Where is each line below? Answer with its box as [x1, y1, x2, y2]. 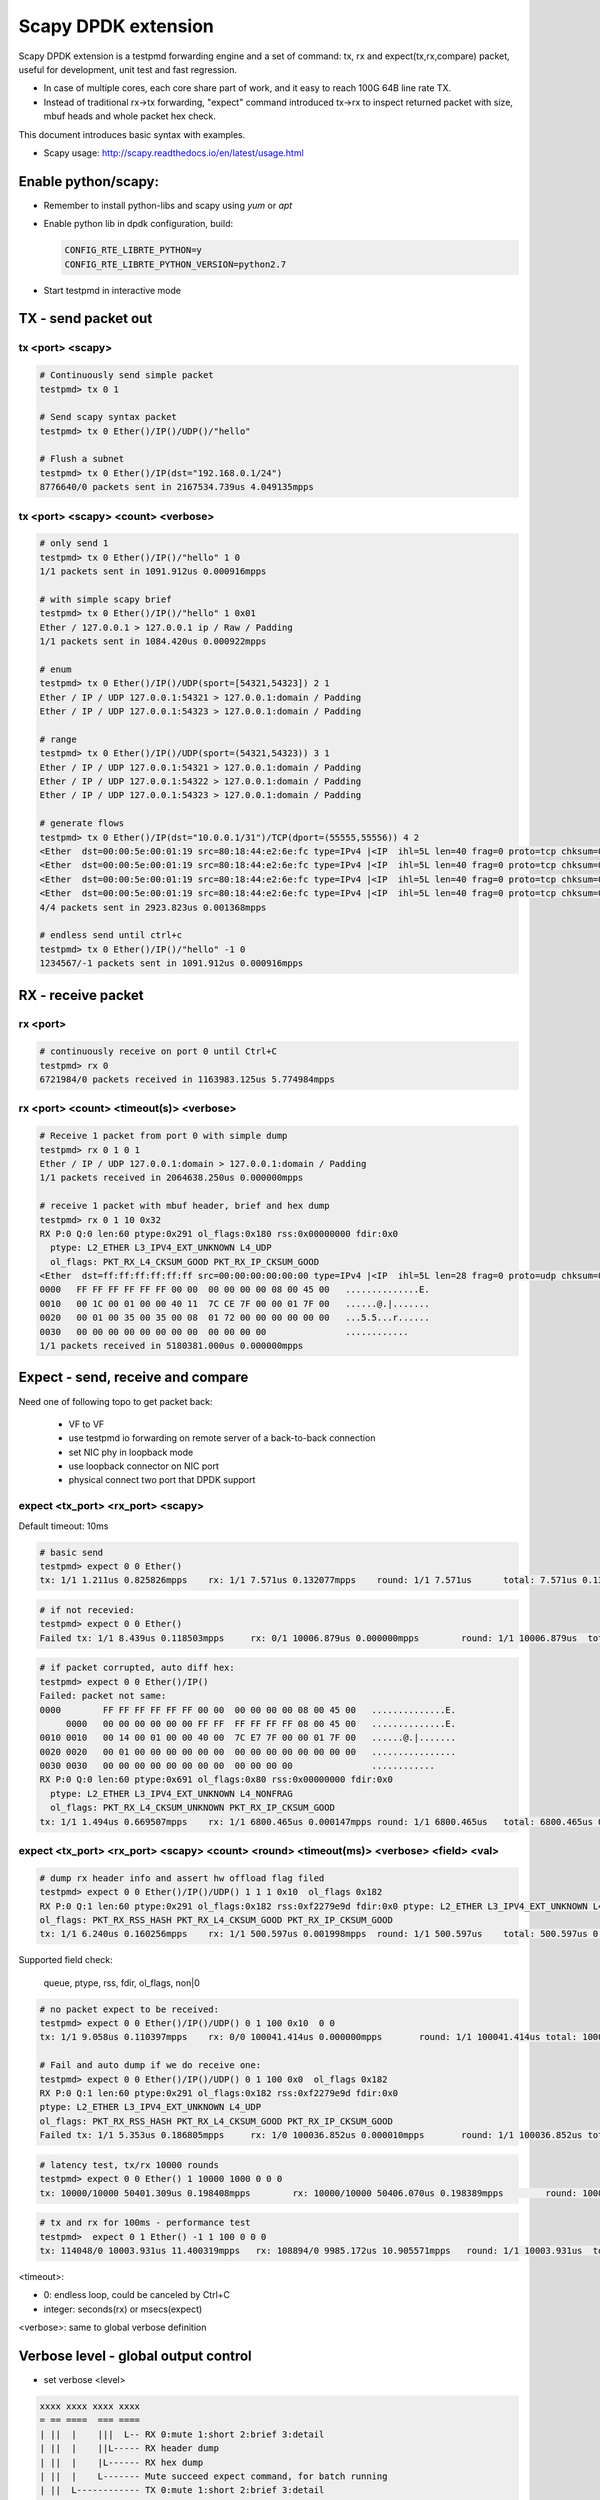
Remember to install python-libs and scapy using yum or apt [43, 199, 293, 211]
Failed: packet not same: [39, 1690, 167, 1702]
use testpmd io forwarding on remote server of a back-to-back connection [68, 1432, 376, 1444]
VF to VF [68, 1418, 105, 1430]
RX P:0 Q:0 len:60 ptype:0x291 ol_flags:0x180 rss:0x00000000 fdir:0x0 [39, 1228, 399, 1239]
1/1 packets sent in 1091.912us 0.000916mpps [39, 566, 267, 577]
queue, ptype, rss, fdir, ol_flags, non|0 [43, 1976, 200, 1989]
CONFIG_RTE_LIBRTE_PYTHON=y [64, 245, 202, 256]
